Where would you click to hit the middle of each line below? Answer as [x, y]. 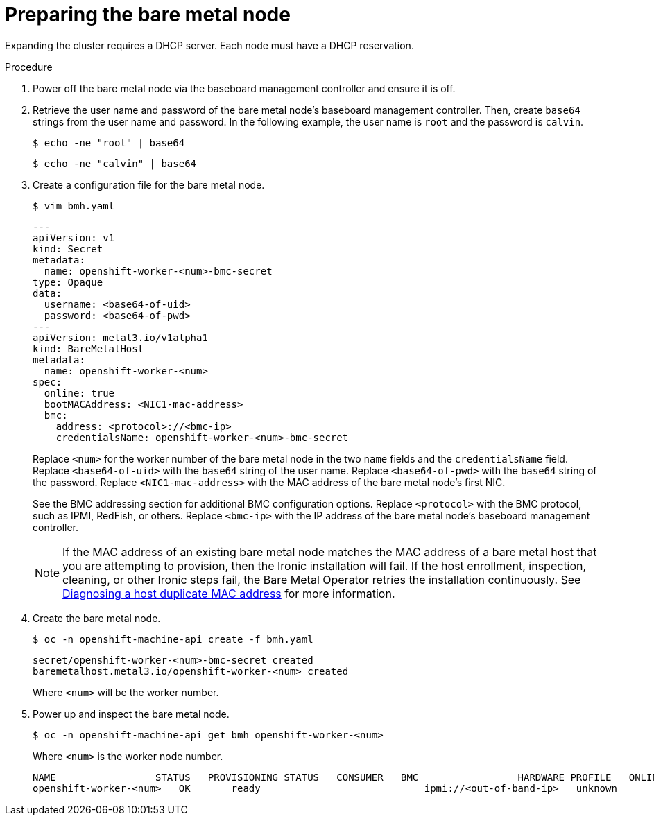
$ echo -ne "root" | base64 [109, 142]
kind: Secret [68, 249]
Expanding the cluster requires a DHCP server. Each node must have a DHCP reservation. [209, 45]
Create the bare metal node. [97, 618]
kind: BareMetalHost [88, 348]
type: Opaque [68, 282]
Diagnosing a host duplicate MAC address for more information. [229, 593]
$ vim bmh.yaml [74, 206]
